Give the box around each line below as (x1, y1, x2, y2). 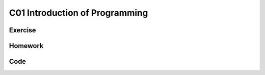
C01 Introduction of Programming (9, 7, 148, 18)
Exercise (9, 26, 36, 34)
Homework (9, 42, 44, 50)
